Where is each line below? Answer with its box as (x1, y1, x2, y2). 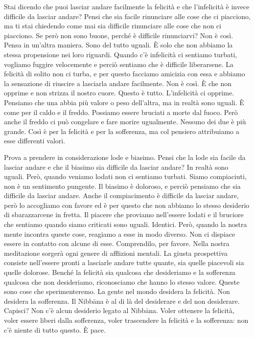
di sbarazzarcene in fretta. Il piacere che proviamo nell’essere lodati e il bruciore (4, 209, 244, 220)
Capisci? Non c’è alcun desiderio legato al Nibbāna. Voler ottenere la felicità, (4, 305, 234, 315)
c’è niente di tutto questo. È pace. (4, 324, 106, 335)
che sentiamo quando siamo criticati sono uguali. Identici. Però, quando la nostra (4, 219, 247, 229)
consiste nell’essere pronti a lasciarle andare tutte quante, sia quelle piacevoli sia (4, 257, 244, 268)
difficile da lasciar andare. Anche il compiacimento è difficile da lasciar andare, (4, 190, 239, 201)
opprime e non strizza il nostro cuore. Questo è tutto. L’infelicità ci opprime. (4, 88, 234, 98)
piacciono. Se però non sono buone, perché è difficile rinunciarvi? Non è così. (4, 30, 233, 40)
